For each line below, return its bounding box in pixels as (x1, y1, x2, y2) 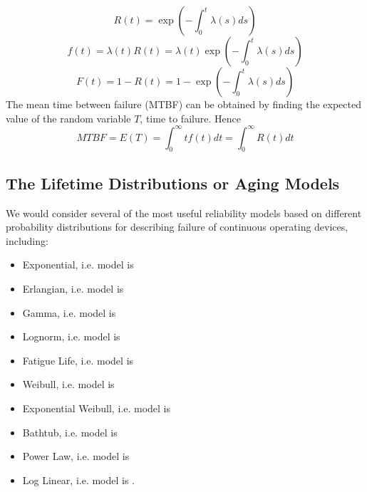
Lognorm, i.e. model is (22, 329, 120, 344)
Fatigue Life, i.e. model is (22, 352, 134, 367)
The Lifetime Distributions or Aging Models (6, 172, 340, 194)
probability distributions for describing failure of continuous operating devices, (6, 219, 348, 234)
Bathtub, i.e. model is (22, 424, 118, 439)
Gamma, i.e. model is (22, 305, 116, 320)
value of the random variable (6, 110, 131, 125)
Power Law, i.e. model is (22, 449, 130, 464)
